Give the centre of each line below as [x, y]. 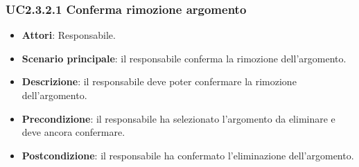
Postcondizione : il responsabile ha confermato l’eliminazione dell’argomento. [188, 155]
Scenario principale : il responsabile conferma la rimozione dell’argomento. [184, 58]
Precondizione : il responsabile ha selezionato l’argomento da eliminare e [178, 118]
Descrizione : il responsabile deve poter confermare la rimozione [159, 81]
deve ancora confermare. [73, 132]
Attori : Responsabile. [69, 35]
